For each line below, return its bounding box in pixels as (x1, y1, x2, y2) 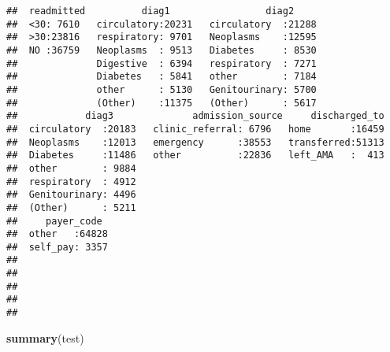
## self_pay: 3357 (6, 241, 108, 253)
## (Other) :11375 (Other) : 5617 (6, 97, 317, 109)
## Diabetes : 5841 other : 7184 (6, 71, 317, 83)
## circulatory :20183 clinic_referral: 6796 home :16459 (6, 123, 384, 135)
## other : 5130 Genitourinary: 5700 (6, 83, 317, 95)
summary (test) (6, 329, 84, 346)
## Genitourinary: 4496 (6, 189, 136, 201)
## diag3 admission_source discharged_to (6, 110, 384, 122)
